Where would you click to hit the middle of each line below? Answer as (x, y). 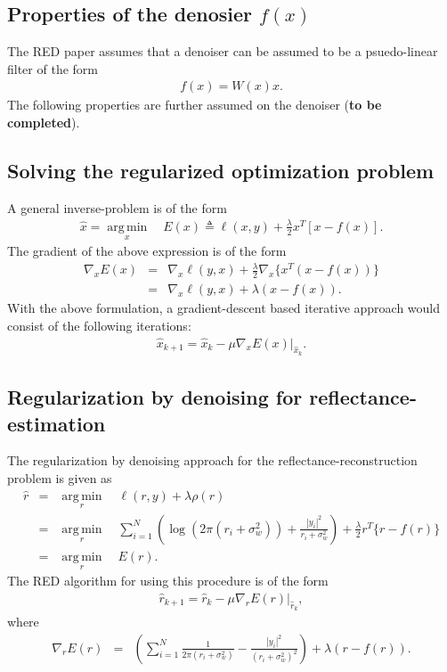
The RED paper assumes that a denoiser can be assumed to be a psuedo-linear (223, 51)
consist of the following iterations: (99, 325)
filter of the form (53, 68)
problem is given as (60, 478)
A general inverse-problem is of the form (117, 207)
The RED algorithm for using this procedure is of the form (168, 581)
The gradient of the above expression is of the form (147, 251)
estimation (57, 423)
